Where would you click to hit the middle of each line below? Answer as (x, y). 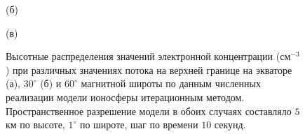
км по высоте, (35, 124)
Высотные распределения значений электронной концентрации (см (148, 56)
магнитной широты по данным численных (171, 83)
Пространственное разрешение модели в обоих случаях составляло (149, 111)
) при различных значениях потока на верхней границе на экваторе (149, 69)
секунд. (230, 124)
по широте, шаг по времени (139, 124)
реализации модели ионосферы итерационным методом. (125, 97)
